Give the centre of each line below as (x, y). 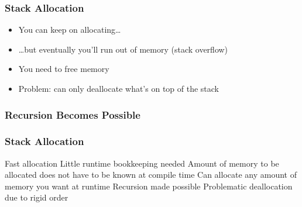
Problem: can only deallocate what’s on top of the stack (119, 88)
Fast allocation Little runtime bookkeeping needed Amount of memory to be (142, 163)
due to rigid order (37, 197)
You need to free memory (64, 69)
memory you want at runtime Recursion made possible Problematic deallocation (149, 186)
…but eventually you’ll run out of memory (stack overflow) (123, 49)
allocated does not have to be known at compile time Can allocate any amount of (151, 175)
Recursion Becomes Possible (73, 114)
